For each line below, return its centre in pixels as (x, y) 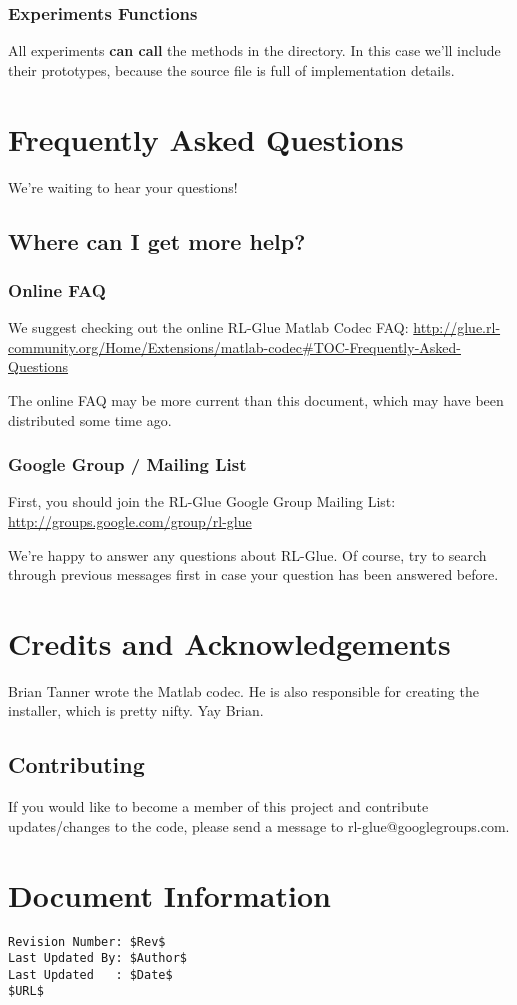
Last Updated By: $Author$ (97, 958)
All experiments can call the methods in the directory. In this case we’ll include (254, 50)
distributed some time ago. (90, 419)
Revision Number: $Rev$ (87, 941)
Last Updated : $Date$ (90, 974)
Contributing (76, 764)
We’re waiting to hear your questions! (123, 186)
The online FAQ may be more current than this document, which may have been (256, 399)
